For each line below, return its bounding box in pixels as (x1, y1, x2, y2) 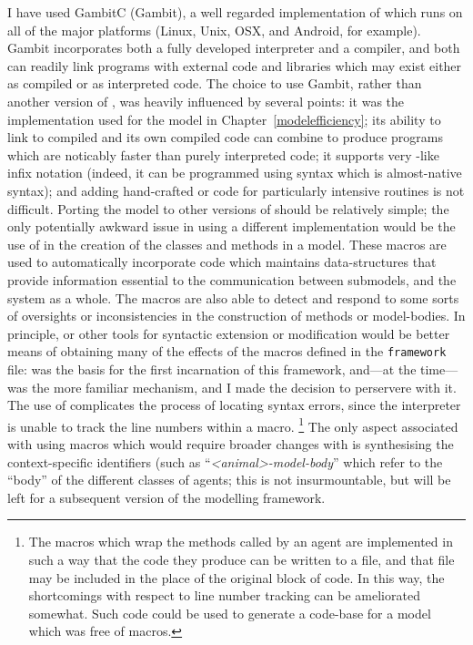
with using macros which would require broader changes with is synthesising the (7, 434, 454, 453)
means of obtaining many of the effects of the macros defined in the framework (7, 342, 447, 361)
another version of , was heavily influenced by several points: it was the (7, 91, 405, 110)
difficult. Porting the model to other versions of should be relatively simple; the (7, 199, 449, 218)
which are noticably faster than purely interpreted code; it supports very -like (7, 145, 439, 164)
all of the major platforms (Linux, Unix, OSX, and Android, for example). (7, 20, 421, 39)
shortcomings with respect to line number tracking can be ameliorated (28, 586, 420, 605)
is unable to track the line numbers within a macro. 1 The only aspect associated (7, 414, 458, 435)
